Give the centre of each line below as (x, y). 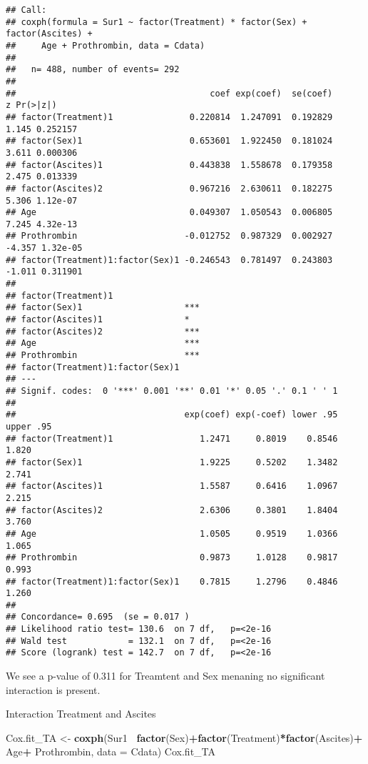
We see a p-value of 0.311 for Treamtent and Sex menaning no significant (165, 676)
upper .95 (29, 426)
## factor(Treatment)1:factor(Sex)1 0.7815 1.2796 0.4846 (172, 581)
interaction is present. (53, 689)
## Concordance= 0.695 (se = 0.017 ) (98, 617)
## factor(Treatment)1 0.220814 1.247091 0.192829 (169, 117)
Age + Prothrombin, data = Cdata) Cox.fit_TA (111, 751)
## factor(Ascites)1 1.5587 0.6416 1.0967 (172, 486)
